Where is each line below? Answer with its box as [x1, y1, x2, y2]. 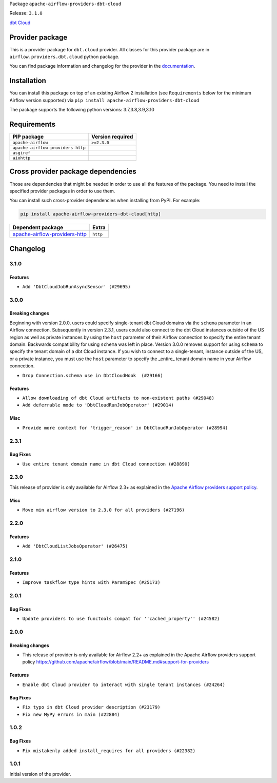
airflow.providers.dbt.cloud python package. [9, 54, 120, 60]
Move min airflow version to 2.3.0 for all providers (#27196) [22, 507, 185, 513]
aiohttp [12, 155, 31, 161]
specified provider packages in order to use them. [9, 188, 115, 194]
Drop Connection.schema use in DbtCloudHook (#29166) [22, 373, 164, 378]
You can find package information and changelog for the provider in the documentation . [9, 63, 195, 69]
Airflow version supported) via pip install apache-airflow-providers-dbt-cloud [9, 97, 200, 103]
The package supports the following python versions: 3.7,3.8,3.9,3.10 [9, 107, 155, 113]
